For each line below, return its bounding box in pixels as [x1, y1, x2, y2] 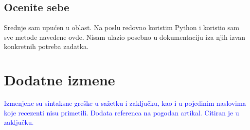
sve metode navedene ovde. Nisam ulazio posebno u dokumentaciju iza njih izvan [4, 32, 246, 42]
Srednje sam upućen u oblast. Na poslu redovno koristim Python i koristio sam [4, 22, 239, 32]
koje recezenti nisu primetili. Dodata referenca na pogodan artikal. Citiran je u [4, 107, 239, 117]
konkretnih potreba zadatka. [4, 41, 89, 51]
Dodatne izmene [4, 70, 115, 90]
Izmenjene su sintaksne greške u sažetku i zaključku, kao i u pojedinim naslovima [4, 98, 246, 108]
